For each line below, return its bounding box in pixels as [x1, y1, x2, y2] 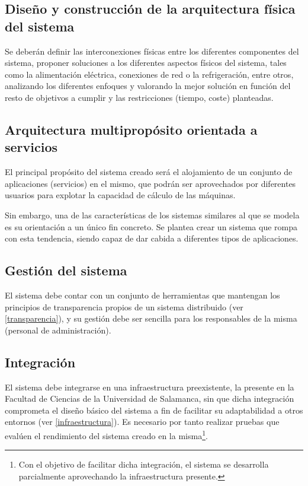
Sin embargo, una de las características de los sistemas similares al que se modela [5, 208, 300, 221]
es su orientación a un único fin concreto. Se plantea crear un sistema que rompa [5, 220, 297, 233]
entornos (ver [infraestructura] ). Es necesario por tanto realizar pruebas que [5, 415, 280, 428]
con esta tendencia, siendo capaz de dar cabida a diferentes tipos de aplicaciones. [5, 232, 299, 244]
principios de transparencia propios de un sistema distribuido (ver [5, 300, 243, 313]
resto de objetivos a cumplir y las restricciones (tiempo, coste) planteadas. [5, 91, 274, 103]
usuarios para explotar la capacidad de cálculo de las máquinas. [5, 189, 236, 201]
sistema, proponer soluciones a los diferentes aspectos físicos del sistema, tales [5, 56, 287, 69]
